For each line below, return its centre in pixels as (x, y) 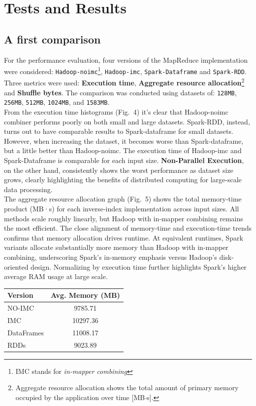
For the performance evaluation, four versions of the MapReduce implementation (126, 60)
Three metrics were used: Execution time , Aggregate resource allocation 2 (124, 82)
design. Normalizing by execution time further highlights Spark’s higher (139, 266)
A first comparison (52, 39)
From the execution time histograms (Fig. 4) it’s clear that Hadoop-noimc (116, 112)
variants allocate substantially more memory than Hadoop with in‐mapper (116, 247)
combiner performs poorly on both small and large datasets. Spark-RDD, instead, (127, 121)
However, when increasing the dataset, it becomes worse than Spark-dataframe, (124, 141)
